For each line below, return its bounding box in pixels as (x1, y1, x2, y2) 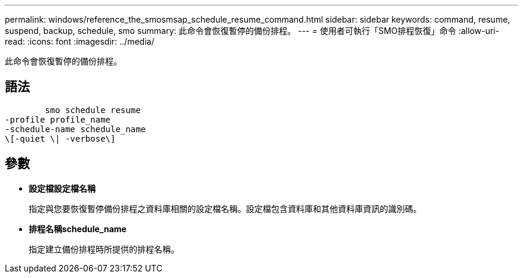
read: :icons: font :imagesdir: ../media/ (5, 36, 155, 46)
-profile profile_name (5, 114, 111, 124)
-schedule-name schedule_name (5, 124, 146, 134)
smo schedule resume (45, 105, 141, 115)
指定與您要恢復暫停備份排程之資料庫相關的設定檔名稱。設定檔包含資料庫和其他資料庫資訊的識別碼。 (29, 203, 422, 214)
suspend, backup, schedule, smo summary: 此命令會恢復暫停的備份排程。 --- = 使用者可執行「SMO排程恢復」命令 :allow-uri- (5, 26, 500, 36)
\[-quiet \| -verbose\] (5, 133, 116, 143)
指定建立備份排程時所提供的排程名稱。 (29, 243, 179, 254)
